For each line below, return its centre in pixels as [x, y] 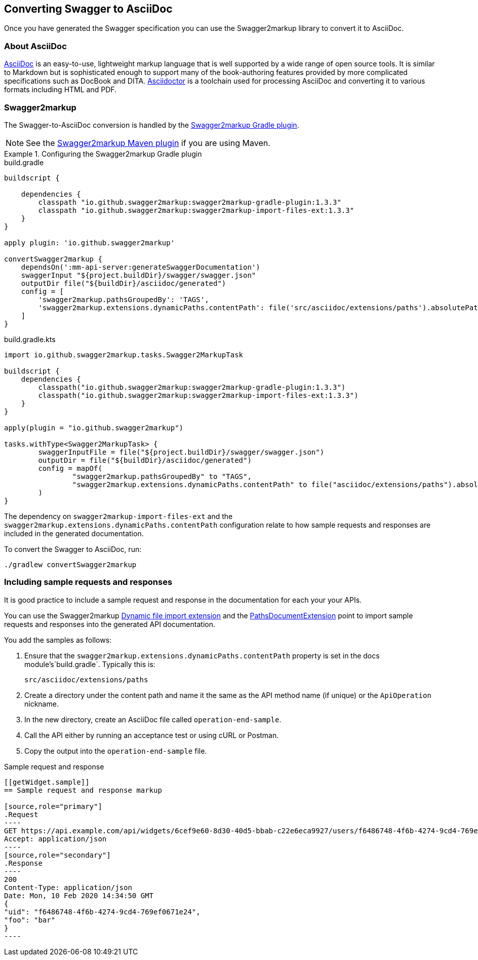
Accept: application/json [55, 839]
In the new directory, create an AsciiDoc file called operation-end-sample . [153, 719]
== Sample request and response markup [83, 790]
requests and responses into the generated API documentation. [110, 624]
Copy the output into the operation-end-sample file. [116, 751]
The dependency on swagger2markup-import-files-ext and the [118, 516]
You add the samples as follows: [58, 640]
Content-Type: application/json [68, 887]
